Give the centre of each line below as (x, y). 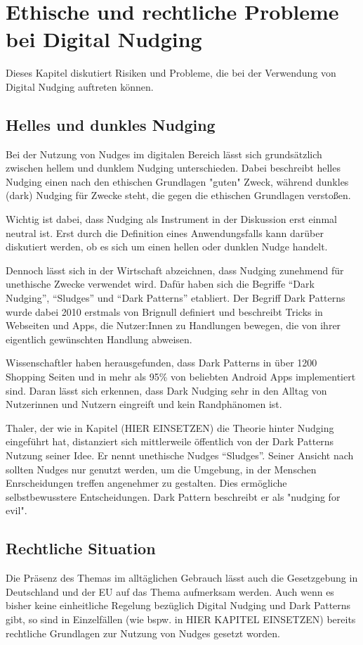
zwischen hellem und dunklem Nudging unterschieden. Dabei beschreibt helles (173, 168)
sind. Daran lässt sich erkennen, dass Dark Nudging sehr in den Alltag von (166, 390)
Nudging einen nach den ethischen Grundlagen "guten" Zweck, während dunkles (177, 181)
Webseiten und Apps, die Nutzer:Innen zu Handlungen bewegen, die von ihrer (173, 325)
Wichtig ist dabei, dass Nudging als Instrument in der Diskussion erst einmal (171, 219)
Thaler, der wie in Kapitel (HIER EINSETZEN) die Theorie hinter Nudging (170, 427)
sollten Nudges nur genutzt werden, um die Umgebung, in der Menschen (161, 469)
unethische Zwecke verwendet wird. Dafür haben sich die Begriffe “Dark (160, 284)
